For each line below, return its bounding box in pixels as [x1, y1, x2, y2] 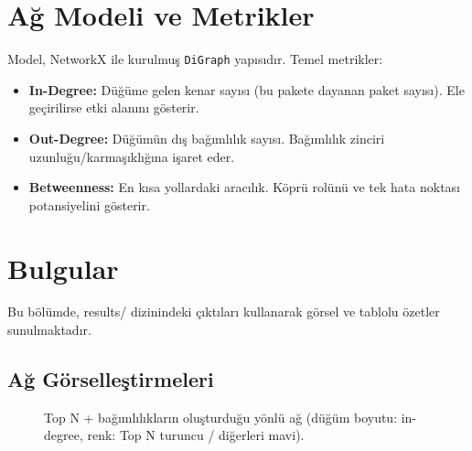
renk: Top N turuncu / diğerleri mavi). [87, 425, 305, 445]
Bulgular [7, 249, 119, 286]
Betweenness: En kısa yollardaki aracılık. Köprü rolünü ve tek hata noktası [28, 177, 460, 197]
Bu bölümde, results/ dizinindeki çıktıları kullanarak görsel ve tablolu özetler [7, 302, 440, 321]
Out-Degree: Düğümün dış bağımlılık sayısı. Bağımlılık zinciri [28, 128, 385, 147]
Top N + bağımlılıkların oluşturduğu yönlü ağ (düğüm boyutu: [44, 407, 398, 426]
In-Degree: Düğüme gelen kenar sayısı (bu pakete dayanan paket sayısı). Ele [28, 80, 465, 99]
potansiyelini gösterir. [28, 195, 150, 214]
